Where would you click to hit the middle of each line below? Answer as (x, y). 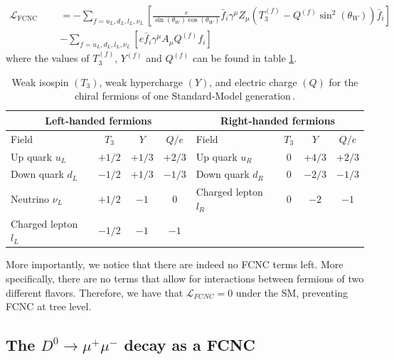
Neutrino (30, 199)
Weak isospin (40, 81)
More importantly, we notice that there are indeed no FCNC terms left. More (175, 264)
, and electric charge (253, 81)
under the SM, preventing (292, 292)
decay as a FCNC (190, 345)
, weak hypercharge (141, 81)
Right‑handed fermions (277, 120)
